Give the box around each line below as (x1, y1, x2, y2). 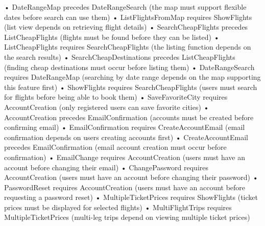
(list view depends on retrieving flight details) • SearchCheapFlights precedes (4, 21, 248, 32)
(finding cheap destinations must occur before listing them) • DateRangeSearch (4, 61, 255, 72)
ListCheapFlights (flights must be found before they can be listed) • (4, 31, 220, 42)
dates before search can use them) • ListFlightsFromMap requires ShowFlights (4, 11, 252, 22)
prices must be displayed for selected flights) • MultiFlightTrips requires (4, 201, 232, 212)
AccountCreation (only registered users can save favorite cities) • (4, 101, 209, 112)
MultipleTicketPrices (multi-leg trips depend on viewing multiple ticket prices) (4, 212, 250, 222)
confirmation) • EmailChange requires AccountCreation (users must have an (4, 151, 246, 162)
